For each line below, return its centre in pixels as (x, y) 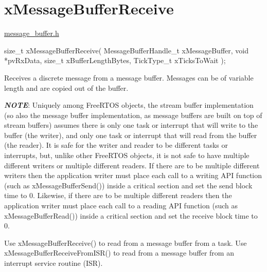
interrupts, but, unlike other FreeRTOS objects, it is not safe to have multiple (127, 155)
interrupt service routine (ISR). (54, 263)
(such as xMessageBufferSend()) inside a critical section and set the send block (128, 185)
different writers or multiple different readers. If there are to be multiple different (132, 165)
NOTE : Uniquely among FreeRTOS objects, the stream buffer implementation (129, 105)
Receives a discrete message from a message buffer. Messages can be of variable (129, 77)
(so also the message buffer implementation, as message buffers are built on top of (133, 115)
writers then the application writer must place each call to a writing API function (133, 175)
